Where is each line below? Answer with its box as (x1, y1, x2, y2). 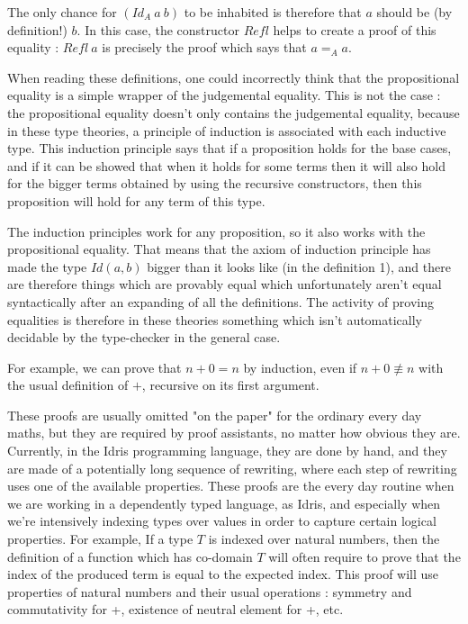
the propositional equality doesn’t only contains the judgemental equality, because (7, 103, 460, 122)
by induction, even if (243, 357, 357, 376)
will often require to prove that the (268, 547, 461, 565)
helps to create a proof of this (273, 20, 436, 39)
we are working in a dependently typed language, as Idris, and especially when (7, 493, 441, 512)
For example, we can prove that (7, 357, 182, 376)
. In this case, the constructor (76, 20, 239, 39)
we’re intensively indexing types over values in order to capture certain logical (7, 511, 436, 530)
